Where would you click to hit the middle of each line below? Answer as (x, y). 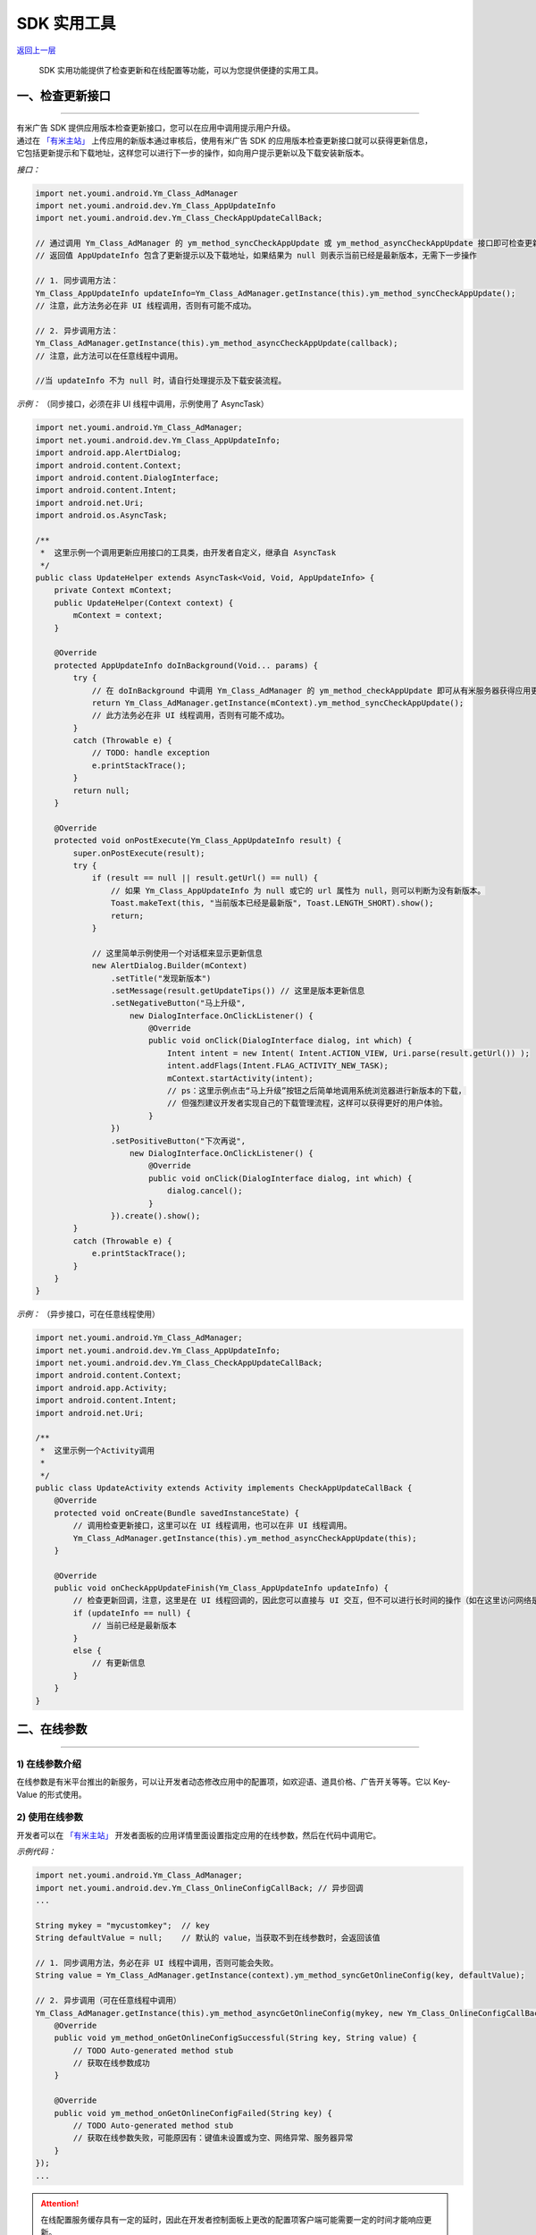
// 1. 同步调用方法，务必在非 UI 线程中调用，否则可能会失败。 (157, 1963)
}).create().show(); (155, 1215)
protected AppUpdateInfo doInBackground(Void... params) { (186, 665)
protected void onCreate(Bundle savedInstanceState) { (176, 1513)
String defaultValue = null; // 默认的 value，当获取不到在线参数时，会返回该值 (208, 1938)
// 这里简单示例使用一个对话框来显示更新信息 (177, 953)
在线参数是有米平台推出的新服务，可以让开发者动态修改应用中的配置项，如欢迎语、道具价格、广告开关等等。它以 (224, 1782)
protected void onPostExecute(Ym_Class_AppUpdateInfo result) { (198, 841)
